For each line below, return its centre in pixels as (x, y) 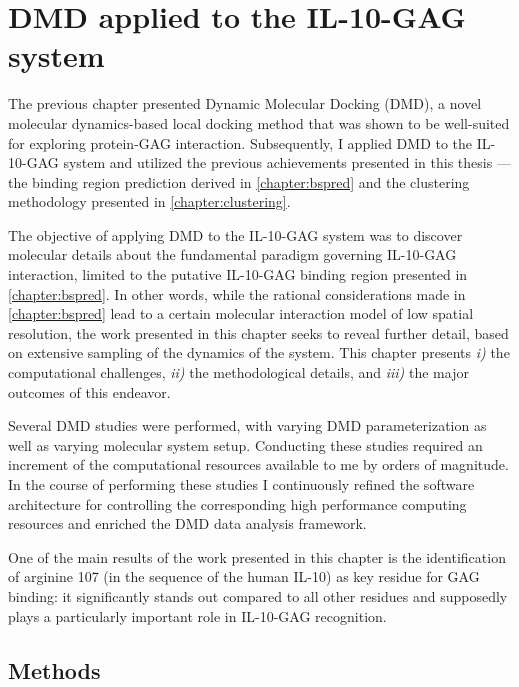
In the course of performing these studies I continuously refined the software (241, 484)
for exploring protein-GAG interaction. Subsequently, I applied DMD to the (240, 142)
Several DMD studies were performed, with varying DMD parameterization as (247, 425)
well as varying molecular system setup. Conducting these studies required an (245, 444)
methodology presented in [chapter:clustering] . (149, 201)
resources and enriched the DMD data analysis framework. (187, 523)
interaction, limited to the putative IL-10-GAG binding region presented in (238, 274)
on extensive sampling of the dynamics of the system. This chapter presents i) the (259, 352)
